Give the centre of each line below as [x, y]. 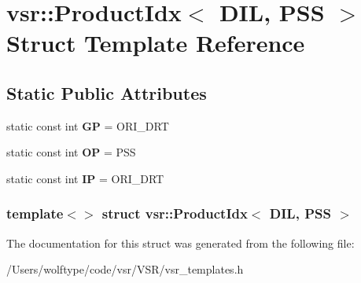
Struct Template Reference [156, 43]
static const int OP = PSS [71, 152]
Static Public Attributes [107, 92]
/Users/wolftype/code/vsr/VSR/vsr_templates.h [125, 269]
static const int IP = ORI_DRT [85, 178]
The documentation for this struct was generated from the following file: [180, 243]
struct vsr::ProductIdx [175, 213]
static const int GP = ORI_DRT [88, 125]
